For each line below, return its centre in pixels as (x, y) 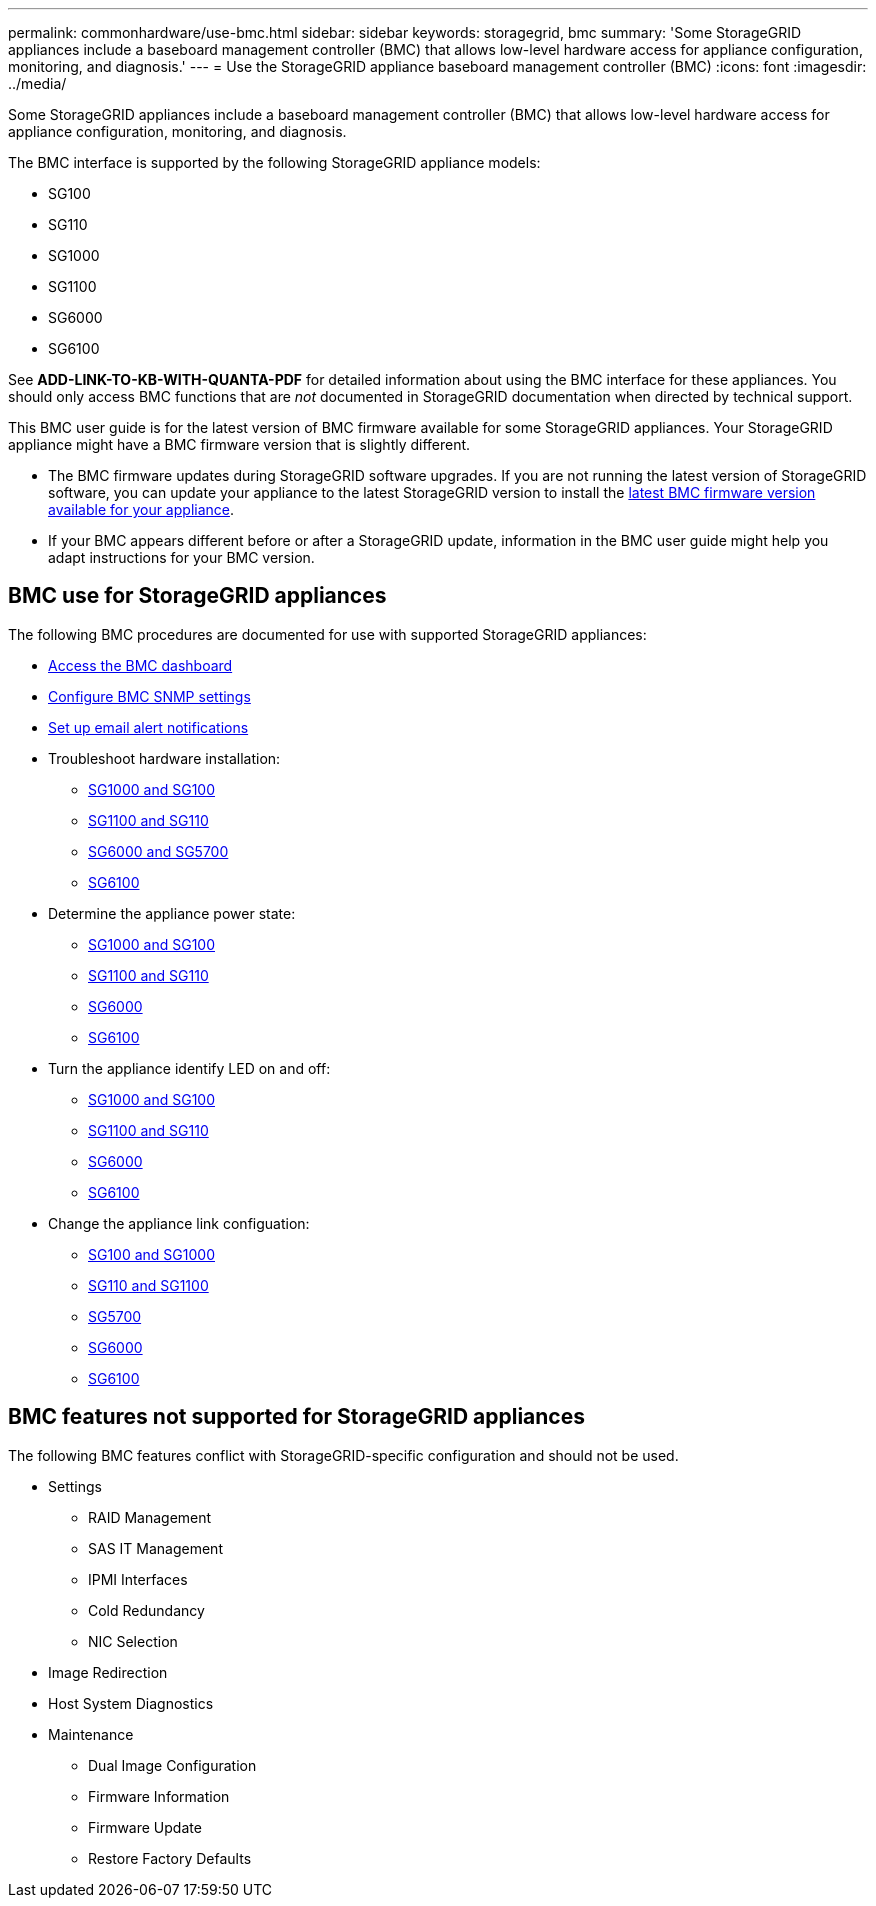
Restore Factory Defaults (170, 1858)
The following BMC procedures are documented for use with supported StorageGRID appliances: (327, 634)
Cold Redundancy (146, 1610)
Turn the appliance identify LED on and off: (189, 1068)
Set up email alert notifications (148, 727)
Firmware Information (159, 1796)
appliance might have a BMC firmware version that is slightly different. (239, 444)
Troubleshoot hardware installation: (164, 758)
